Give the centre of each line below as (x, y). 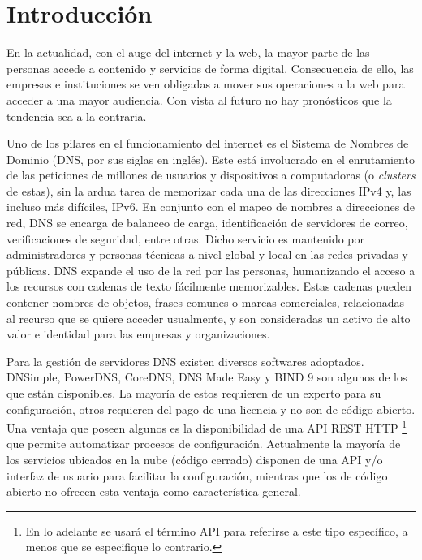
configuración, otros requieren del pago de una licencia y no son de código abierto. (211, 409)
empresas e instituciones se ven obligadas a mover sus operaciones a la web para (206, 84)
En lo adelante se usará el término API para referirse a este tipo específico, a (217, 530)
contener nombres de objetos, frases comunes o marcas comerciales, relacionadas (205, 302)
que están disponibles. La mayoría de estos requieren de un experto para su (194, 393)
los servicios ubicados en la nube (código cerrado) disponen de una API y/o (195, 460)
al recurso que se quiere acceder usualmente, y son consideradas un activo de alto (209, 318)
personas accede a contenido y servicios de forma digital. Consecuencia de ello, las (210, 68)
